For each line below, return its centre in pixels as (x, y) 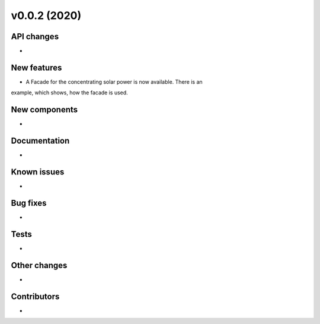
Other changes (39, 265)
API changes (35, 36)
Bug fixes (29, 203)
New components (44, 110)
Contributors (35, 296)
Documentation (40, 141)
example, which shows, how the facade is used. (70, 93)
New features (36, 67)
